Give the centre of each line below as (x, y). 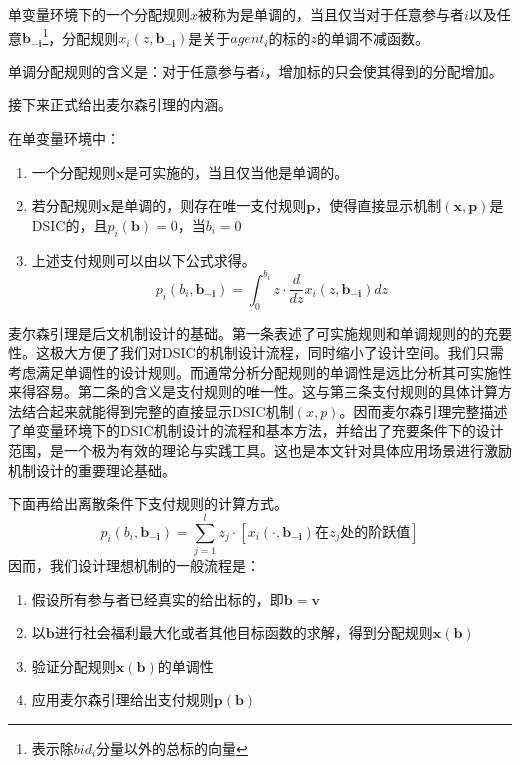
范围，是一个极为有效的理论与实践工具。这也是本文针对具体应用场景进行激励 (260, 450)
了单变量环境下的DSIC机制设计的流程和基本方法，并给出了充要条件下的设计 (256, 430)
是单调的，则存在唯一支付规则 (208, 205)
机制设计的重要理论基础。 (92, 469)
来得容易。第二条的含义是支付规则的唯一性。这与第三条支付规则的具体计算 (253, 391)
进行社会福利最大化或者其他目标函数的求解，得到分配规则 (243, 632)
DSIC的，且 (69, 224)
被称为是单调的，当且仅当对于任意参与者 (331, 14)
